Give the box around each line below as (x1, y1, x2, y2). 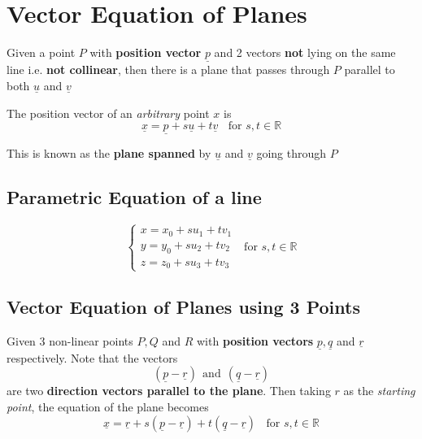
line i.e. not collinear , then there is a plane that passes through (7, 61, 330, 78)
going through (256, 145, 327, 162)
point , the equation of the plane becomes (7, 398, 209, 415)
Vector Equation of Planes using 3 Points (7, 293, 360, 319)
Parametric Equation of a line (7, 185, 262, 210)
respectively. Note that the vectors (7, 349, 178, 366)
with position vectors (196, 332, 314, 349)
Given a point (7, 44, 76, 61)
